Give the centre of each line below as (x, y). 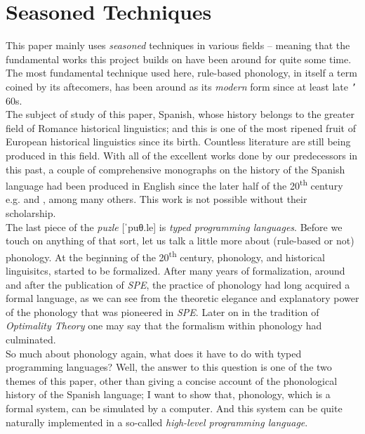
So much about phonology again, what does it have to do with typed (154, 353)
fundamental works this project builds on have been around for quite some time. (179, 59)
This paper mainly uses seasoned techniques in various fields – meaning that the (178, 45)
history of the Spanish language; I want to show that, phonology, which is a (168, 394)
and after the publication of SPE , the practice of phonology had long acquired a (178, 284)
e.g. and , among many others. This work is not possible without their (157, 199)
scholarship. (31, 212)
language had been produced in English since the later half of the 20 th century (174, 184)
